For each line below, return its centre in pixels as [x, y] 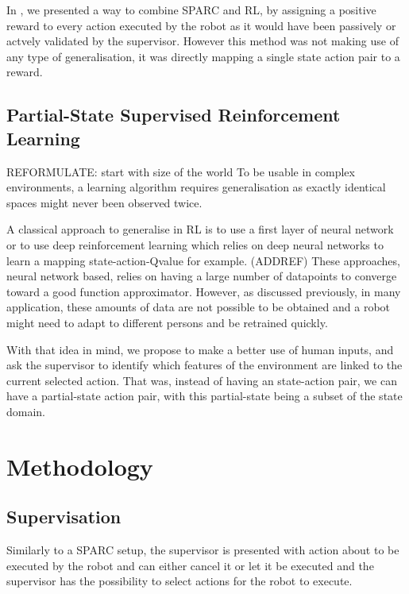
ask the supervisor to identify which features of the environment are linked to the [204, 365]
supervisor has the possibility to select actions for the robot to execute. [179, 581]
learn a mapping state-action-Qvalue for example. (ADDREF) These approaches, [203, 260]
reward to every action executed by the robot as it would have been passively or [201, 25]
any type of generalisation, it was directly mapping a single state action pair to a [203, 56]
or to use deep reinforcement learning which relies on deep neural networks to [195, 244]
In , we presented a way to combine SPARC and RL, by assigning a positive [191, 10]
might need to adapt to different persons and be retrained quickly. [167, 322]
